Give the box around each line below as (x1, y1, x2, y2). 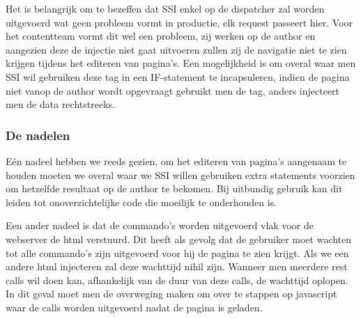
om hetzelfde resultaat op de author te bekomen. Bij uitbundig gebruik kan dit (6, 181, 343, 196)
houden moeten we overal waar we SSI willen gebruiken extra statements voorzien (6, 167, 355, 182)
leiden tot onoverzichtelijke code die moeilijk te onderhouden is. (6, 194, 277, 209)
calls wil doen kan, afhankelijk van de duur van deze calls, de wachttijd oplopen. (6, 272, 348, 287)
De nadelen (6, 126, 70, 143)
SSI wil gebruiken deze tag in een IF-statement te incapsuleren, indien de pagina (6, 69, 350, 84)
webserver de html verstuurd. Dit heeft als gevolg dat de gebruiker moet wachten (6, 231, 352, 246)
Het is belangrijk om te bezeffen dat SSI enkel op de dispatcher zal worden (6, 1, 325, 15)
